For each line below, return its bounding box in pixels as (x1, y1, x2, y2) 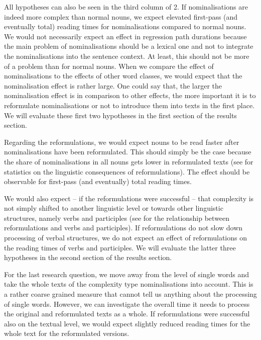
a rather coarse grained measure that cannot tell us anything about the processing (4, 289, 257, 299)
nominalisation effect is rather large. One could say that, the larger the (4, 80, 222, 91)
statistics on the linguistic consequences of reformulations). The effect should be (4, 166, 250, 177)
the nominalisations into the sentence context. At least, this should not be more (4, 50, 249, 61)
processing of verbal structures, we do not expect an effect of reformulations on (4, 232, 247, 243)
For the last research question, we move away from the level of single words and (4, 269, 249, 279)
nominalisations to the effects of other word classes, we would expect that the (4, 70, 242, 81)
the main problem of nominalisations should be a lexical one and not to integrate (4, 41, 253, 51)
